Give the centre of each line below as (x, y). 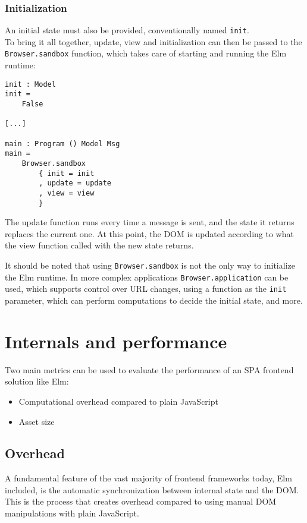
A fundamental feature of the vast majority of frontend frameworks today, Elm (148, 478)
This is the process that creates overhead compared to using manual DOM (141, 501)
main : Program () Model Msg (62, 144)
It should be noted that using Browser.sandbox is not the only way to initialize (150, 265)
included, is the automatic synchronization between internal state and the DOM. (152, 489)
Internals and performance (116, 341)
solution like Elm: (37, 381)
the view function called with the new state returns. (99, 245)
